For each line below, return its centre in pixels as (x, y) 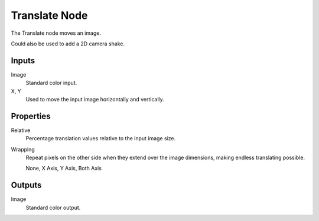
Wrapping (23, 149)
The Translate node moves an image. (56, 33)
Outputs (26, 185)
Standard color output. (53, 207)
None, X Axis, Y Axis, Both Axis (64, 169)
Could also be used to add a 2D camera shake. (68, 44)
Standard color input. (51, 83)
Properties (31, 116)
